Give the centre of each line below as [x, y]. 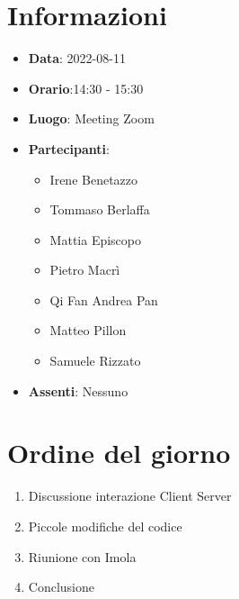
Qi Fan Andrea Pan [104, 299]
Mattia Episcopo [95, 239]
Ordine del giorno [119, 453]
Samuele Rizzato [95, 361]
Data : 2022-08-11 [77, 58]
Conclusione [61, 587]
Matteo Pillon [88, 330]
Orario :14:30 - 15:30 [86, 88]
